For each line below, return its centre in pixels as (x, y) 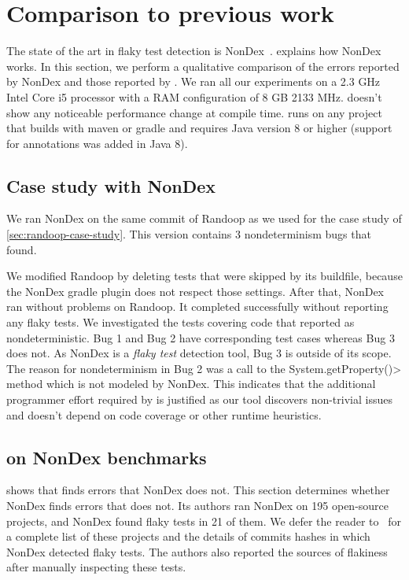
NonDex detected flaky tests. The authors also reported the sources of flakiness (197, 551)
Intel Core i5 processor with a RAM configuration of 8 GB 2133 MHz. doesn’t (194, 96)
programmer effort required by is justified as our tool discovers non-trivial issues (199, 399)
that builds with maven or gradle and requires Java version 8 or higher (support (199, 128)
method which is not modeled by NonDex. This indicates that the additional (191, 384)
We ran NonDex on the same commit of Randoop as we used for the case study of (204, 218)
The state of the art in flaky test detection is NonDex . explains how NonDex (194, 51)
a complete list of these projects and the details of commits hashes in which (188, 536)
